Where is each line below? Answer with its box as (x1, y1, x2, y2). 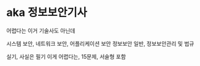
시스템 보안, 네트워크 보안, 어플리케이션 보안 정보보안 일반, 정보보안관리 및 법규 (6, 40, 194, 47)
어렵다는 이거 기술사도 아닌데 (6, 27, 75, 34)
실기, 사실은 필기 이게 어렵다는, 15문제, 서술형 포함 (6, 53, 126, 60)
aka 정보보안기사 (6, 5, 87, 20)
